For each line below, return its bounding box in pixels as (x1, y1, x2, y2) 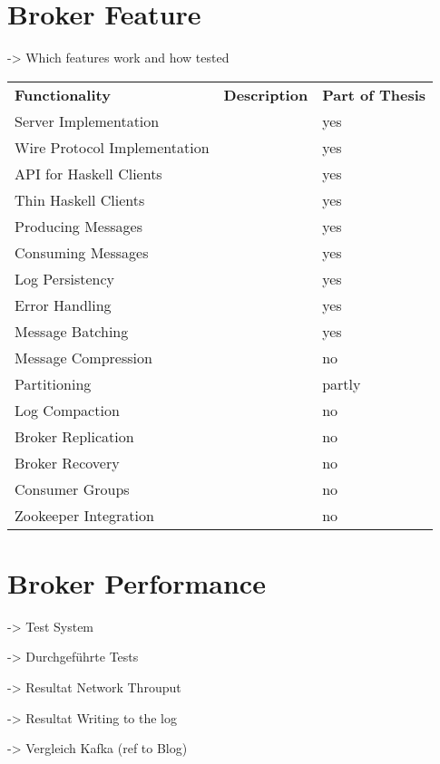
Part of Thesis (322, 83, 426, 105)
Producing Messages (15, 215, 142, 237)
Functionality (15, 83, 111, 105)
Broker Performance (7, 564, 266, 601)
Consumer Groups (15, 478, 130, 499)
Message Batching (15, 320, 129, 342)
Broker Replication (15, 425, 134, 447)
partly (322, 372, 361, 394)
